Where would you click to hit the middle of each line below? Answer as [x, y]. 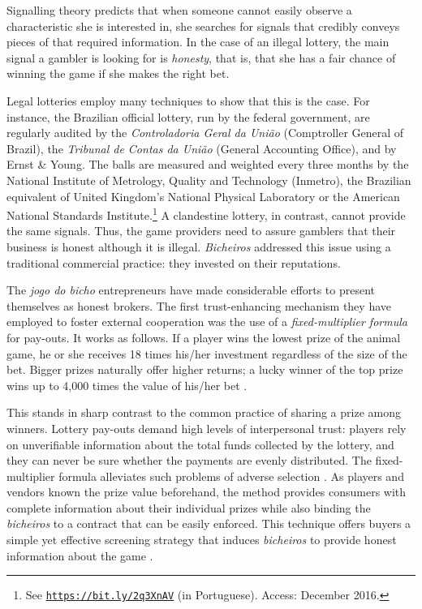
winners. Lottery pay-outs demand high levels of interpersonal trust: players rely [207, 428]
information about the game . [80, 555]
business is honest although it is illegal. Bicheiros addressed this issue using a [199, 246]
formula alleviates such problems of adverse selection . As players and [231, 476]
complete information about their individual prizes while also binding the [189, 507]
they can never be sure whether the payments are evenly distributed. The [189, 460]
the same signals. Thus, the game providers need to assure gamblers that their [201, 231]
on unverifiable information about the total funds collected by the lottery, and [200, 444]
